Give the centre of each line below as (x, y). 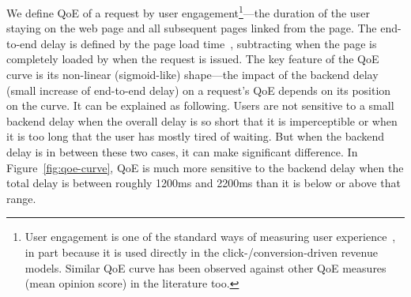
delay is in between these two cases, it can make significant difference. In (182, 152)
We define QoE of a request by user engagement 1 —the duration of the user (188, 11)
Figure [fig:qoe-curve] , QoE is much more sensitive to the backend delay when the (205, 167)
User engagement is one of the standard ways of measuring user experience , (210, 237)
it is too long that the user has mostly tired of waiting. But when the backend (196, 136)
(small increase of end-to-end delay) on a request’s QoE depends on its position (199, 90)
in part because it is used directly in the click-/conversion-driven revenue (201, 252)
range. (21, 198)
